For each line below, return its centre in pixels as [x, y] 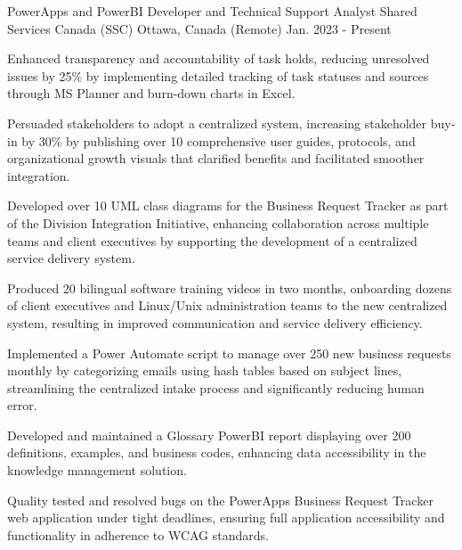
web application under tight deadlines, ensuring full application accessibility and [226, 517]
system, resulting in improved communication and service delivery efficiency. [215, 322]
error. [22, 405]
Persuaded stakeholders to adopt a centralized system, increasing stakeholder [217, 123]
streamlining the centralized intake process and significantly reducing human [216, 387]
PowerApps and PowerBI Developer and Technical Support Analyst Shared [212, 11]
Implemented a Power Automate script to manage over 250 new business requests [229, 353]
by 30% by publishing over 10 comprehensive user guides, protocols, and [219, 140]
